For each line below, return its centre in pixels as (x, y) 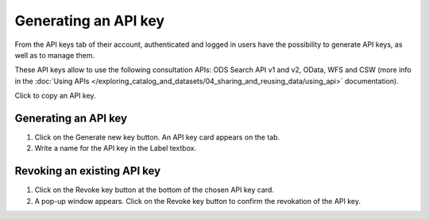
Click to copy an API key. (55, 96)
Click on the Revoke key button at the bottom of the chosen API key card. (154, 190)
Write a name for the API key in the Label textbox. (116, 148)
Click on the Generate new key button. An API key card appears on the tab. (157, 137)
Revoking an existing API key (88, 171)
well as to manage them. (55, 55)
